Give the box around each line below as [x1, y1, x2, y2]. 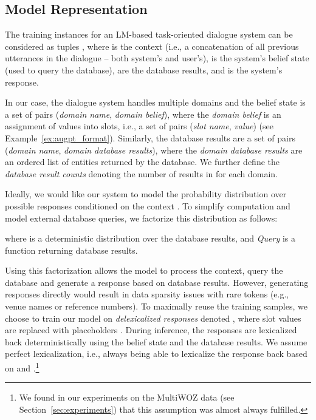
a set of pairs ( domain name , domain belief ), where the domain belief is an [5, 107, 281, 120]
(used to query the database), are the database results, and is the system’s [5, 63, 283, 76]
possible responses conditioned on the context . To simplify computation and [5, 199, 290, 212]
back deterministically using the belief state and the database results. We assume [5, 335, 307, 348]
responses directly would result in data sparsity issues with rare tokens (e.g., [5, 288, 289, 300]
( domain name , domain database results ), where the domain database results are [5, 143, 303, 156]
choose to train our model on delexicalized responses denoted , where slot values [5, 311, 301, 324]
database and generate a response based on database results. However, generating [5, 276, 309, 288]
